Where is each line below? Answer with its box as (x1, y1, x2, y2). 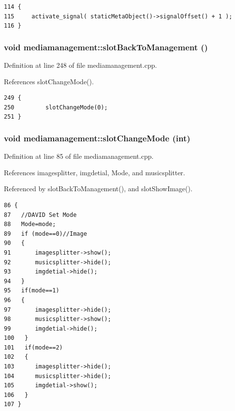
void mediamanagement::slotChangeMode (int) (4, 132, 191, 144)
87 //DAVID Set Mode (4, 211, 77, 218)
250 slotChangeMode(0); (4, 104, 108, 111)
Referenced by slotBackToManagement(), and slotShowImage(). (4, 183, 192, 194)
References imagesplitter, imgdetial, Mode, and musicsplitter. (4, 167, 185, 177)
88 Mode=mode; (4, 221, 56, 228)
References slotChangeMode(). (4, 76, 94, 86)
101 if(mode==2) (4, 344, 63, 351)
